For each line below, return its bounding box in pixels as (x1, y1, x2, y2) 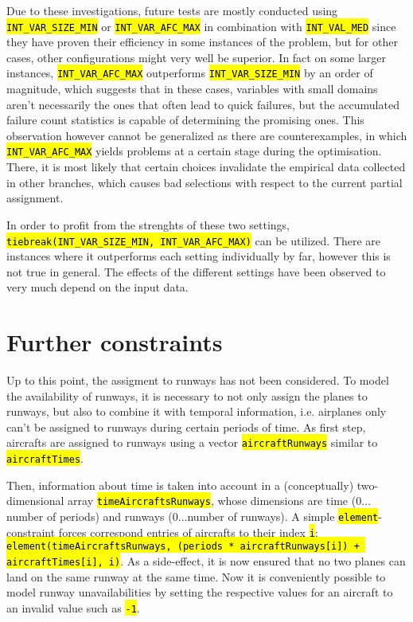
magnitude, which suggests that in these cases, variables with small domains (6, 80, 378, 97)
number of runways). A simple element (187, 508, 379, 524)
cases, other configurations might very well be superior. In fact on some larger (6, 49, 387, 65)
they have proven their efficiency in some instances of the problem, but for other (6, 33, 398, 50)
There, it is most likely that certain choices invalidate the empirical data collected (6, 158, 406, 175)
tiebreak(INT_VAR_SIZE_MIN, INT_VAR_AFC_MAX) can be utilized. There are (6, 232, 381, 248)
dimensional (6, 492, 64, 509)
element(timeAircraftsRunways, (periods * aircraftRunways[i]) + (6, 541, 360, 553)
